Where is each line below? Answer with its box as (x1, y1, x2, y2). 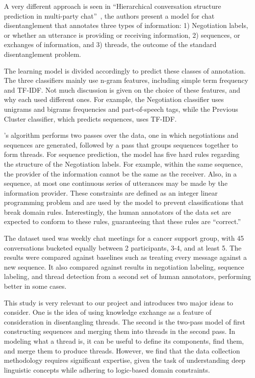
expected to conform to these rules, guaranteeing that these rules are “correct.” (4, 216, 241, 227)
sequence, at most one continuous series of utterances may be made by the (4, 178, 228, 188)
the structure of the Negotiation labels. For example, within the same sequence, (4, 158, 243, 169)
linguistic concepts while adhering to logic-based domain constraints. (4, 364, 210, 375)
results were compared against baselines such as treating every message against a (4, 252, 247, 262)
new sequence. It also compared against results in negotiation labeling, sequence (4, 261, 244, 272)
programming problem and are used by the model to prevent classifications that (4, 197, 244, 207)
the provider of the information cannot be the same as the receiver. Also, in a (4, 168, 237, 178)
